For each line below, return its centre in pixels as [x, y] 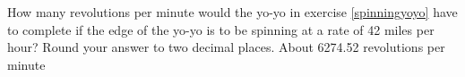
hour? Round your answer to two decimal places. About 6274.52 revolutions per [226, 47]
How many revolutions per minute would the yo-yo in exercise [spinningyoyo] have [232, 12]
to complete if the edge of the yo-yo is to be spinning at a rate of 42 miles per [221, 29]
